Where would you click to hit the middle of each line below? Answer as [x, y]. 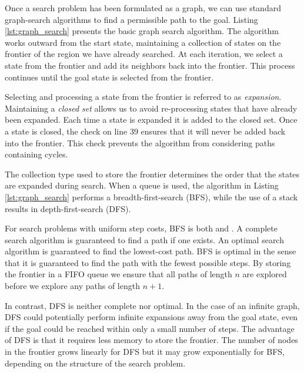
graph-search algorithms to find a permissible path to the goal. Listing [131, 19]
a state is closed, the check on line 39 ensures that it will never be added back [145, 131]
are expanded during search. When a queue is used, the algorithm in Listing [142, 185]
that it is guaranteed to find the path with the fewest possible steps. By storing [148, 262]
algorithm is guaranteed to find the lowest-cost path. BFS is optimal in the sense [151, 251]
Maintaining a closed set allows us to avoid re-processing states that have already [151, 108]
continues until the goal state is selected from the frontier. [109, 77]
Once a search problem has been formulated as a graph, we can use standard [143, 8]
